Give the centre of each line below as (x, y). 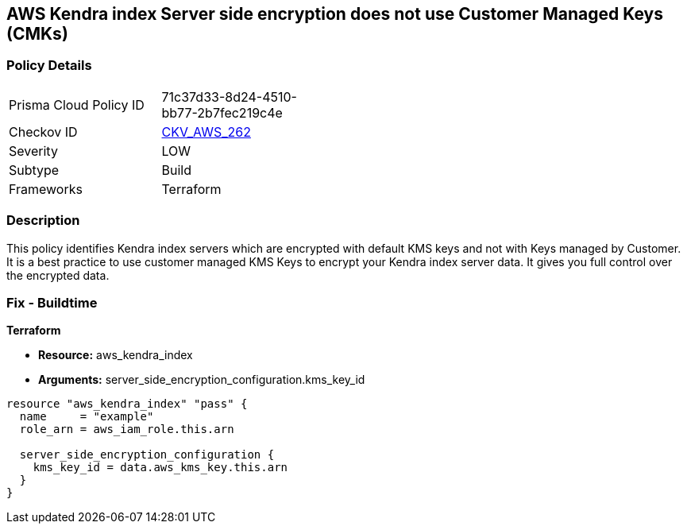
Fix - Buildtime (52, 302)
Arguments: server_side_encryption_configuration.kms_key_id (202, 380)
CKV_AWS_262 (206, 132)
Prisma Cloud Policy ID (77, 104)
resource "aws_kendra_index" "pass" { (127, 404)
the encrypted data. (58, 275)
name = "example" (87, 417)
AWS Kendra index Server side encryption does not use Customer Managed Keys (335, 14)
